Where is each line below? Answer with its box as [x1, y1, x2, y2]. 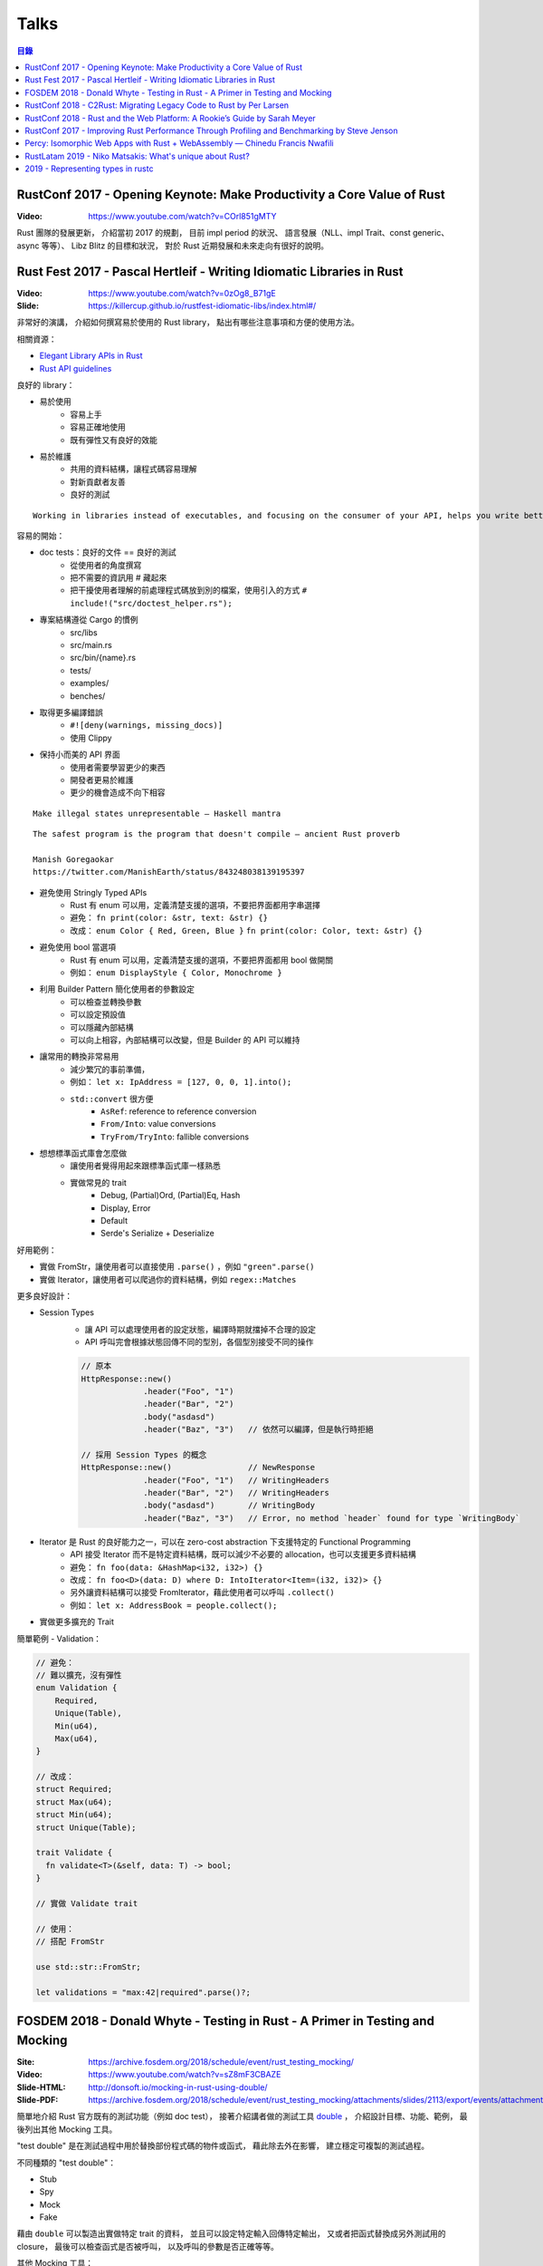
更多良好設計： [16, 1291, 72, 1301]
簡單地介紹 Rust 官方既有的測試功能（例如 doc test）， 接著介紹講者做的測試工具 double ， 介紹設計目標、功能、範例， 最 [16, 2111, 468, 2122]
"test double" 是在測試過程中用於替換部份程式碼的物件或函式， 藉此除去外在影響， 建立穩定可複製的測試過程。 [16, 2140, 430, 2152]
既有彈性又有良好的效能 [70, 434, 157, 445]
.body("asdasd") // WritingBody [143, 1500, 316, 1511]
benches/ [70, 690, 106, 702]
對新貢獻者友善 [70, 476, 126, 487]
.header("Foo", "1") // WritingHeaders [143, 1475, 329, 1486]
